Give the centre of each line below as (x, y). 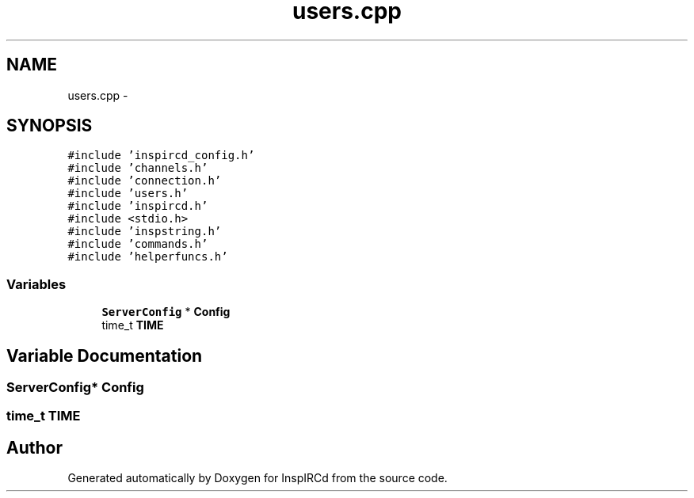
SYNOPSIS (50, 126)
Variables (36, 284)
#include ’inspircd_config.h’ (161, 156)
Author (34, 447)
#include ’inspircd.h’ (138, 206)
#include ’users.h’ (128, 194)
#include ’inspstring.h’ (145, 232)
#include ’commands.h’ (138, 244)
